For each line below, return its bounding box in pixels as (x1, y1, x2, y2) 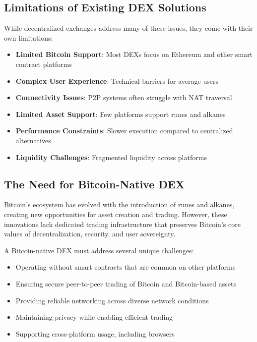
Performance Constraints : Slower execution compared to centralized (15, 125, 233, 136)
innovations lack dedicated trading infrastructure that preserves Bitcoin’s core (4, 219, 241, 229)
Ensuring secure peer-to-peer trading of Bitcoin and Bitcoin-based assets (15, 278, 236, 288)
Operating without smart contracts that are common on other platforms (15, 262, 236, 272)
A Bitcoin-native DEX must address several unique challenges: (4, 245, 194, 255)
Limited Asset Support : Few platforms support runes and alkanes (15, 109, 226, 119)
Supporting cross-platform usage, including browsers (15, 328, 175, 339)
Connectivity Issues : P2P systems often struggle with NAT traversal (15, 92, 232, 103)
